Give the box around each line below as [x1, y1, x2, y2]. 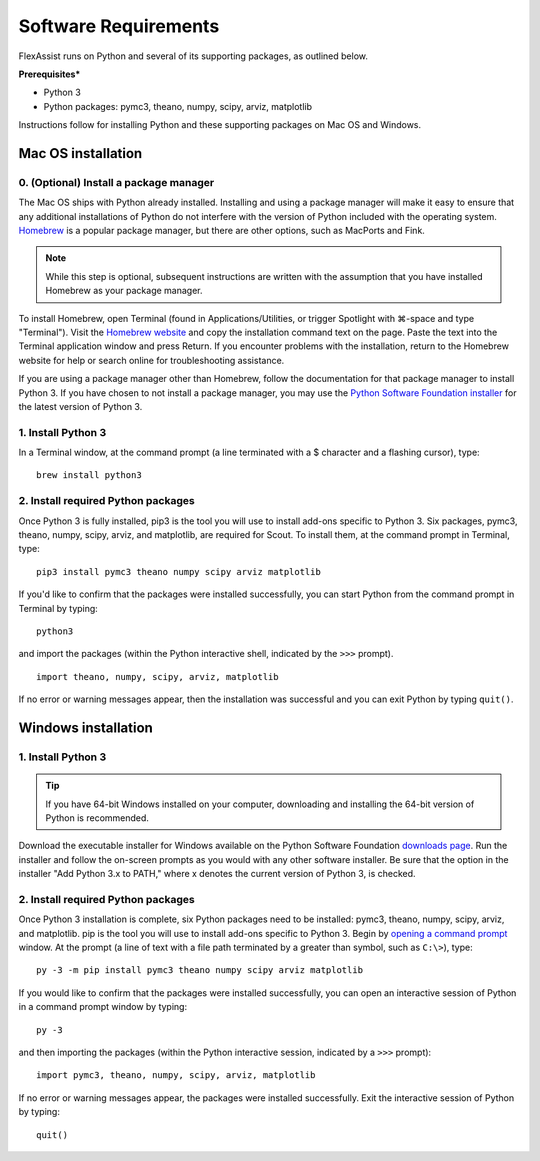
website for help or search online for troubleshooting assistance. [18, 354, 285, 366]
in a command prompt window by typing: [18, 1001, 188, 1013]
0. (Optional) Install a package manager [18, 175, 215, 189]
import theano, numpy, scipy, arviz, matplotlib [36, 671, 279, 682]
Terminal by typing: [18, 602, 99, 614]
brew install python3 [36, 470, 142, 481]
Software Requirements [18, 15, 220, 37]
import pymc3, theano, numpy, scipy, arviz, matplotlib [36, 1070, 316, 1081]
